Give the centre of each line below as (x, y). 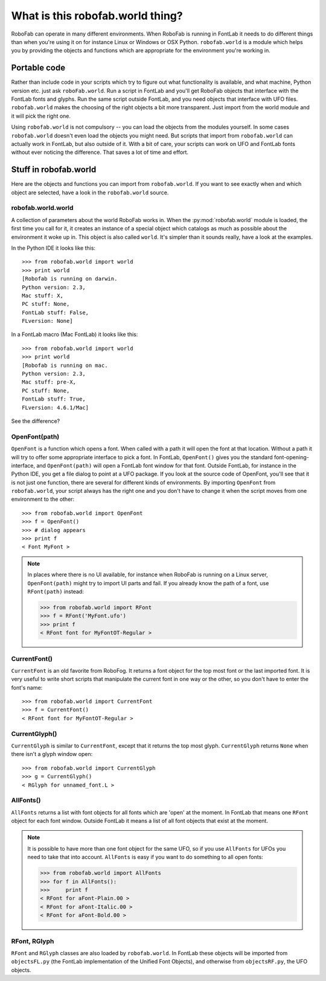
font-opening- (291, 457)
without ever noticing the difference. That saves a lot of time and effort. (100, 152)
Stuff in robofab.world (54, 170)
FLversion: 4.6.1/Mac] (56, 408)
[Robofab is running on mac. (65, 365)
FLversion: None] (47, 321)
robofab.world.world (42, 208)
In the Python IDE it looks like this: (53, 248)
